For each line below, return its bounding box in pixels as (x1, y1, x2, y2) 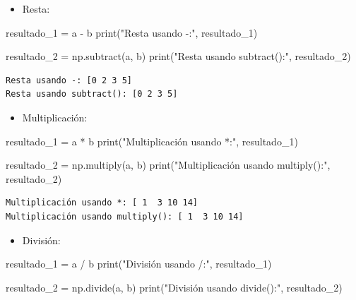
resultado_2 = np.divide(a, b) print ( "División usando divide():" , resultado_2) (6, 280, 343, 294)
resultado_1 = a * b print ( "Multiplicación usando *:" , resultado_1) (6, 133, 298, 148)
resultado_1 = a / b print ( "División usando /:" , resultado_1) (6, 256, 272, 271)
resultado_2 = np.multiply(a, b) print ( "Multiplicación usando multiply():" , (6, 157, 331, 172)
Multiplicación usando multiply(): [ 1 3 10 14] (6, 211, 244, 222)
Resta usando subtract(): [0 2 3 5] (6, 89, 178, 100)
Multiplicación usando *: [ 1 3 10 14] (6, 198, 198, 208)
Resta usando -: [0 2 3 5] (6, 75, 132, 85)
